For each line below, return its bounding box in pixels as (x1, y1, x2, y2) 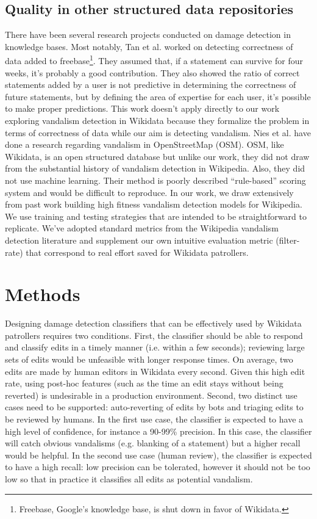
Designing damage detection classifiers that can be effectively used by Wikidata (5, 317, 302, 330)
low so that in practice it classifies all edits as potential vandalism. (5, 472, 253, 485)
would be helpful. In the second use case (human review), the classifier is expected (5, 448, 312, 461)
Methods (5, 281, 80, 307)
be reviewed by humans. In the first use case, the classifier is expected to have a (5, 413, 304, 426)
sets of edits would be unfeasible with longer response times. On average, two (5, 353, 293, 366)
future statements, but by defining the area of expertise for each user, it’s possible (5, 90, 311, 103)
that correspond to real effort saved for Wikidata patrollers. (26, 245, 249, 258)
